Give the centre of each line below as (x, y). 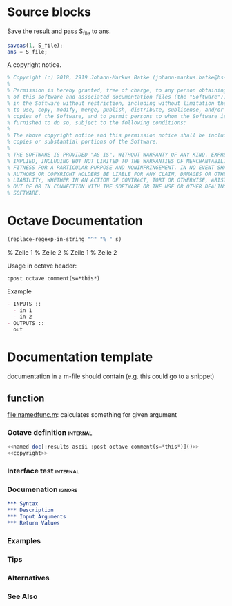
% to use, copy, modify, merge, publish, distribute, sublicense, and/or (116, 110)
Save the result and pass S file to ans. (59, 32)
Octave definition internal (50, 432)
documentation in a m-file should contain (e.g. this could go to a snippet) (111, 376)
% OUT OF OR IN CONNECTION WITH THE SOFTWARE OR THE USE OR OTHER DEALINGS (118, 187)
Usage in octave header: (42, 266)
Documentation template (80, 357)
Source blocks (49, 12)
